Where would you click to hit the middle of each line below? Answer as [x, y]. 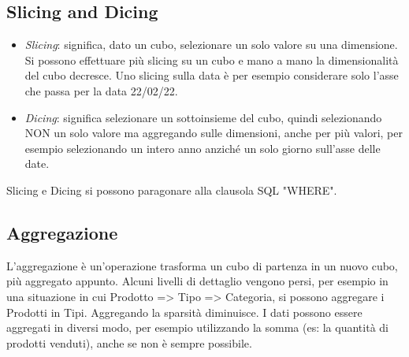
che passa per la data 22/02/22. [101, 90]
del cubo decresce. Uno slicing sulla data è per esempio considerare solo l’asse [212, 75]
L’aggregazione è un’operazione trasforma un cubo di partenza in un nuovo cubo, [202, 265]
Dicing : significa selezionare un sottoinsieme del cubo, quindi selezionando [203, 117]
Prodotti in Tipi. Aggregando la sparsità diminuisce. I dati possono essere [184, 312]
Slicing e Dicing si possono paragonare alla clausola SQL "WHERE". [172, 190]
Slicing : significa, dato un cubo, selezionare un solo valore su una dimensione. [211, 45]
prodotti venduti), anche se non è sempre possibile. [129, 342]
